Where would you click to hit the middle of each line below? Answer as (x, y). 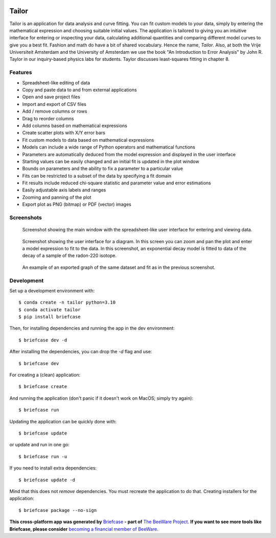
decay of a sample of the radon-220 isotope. (70, 255)
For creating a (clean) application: (45, 375)
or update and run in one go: (40, 445)
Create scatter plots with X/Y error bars (64, 133)
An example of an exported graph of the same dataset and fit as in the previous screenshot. (119, 267)
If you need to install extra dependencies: (53, 468)
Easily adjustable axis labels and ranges (64, 190)
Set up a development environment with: (52, 290)
